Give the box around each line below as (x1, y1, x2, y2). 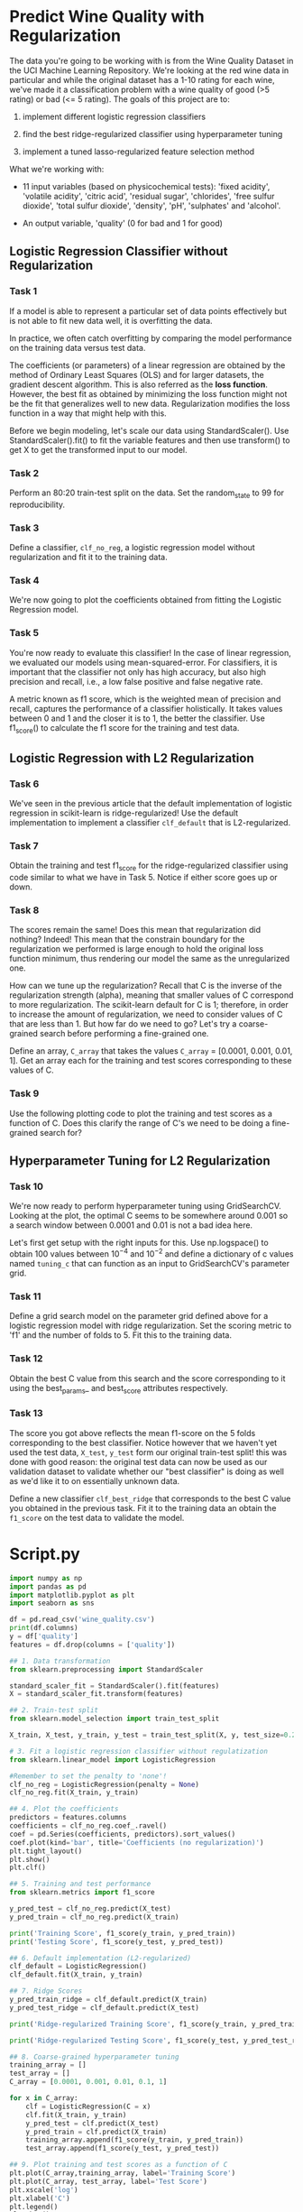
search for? (40, 1127, 83, 1138)
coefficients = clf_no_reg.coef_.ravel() (9, 1821, 168, 1830)
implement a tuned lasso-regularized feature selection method (22, 146, 255, 157)
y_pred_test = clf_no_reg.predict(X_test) (9, 1904, 171, 1913)
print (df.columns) (9, 1624, 78, 1633)
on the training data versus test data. (9, 342, 146, 353)
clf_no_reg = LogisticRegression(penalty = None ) (9, 1780, 200, 1789)
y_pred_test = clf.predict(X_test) (25, 2118, 160, 2128)
